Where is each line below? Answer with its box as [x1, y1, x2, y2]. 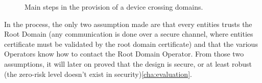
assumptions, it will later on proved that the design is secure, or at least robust [4, 58, 252, 69]
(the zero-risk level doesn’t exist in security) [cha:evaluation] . [4, 68, 192, 79]
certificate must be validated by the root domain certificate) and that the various [4, 38, 258, 49]
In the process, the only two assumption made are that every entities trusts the [4, 18, 252, 29]
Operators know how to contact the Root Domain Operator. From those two [4, 48, 244, 59]
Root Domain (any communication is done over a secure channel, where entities [4, 29, 253, 39]
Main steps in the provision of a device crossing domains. [25, 2, 203, 12]
